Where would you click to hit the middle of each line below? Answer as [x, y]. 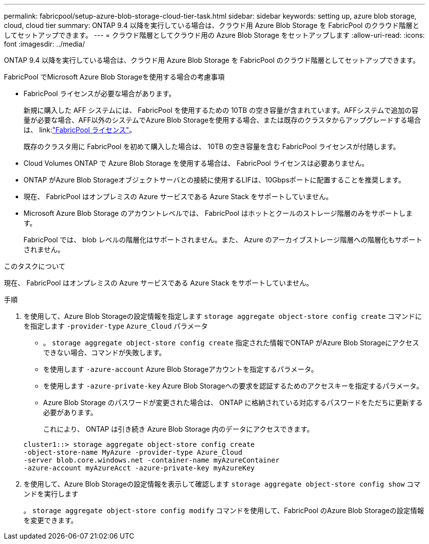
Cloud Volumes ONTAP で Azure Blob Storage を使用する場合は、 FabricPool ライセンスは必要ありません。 [196, 163]
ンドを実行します [51, 494]
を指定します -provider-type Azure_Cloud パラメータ [116, 326]
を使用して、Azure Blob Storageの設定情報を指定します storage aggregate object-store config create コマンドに [223, 316]
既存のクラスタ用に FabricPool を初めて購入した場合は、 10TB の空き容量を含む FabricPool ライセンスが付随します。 [212, 146]
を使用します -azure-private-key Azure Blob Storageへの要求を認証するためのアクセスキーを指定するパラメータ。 [233, 386]
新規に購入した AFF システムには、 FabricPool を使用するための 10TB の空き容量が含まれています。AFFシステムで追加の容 [221, 110]
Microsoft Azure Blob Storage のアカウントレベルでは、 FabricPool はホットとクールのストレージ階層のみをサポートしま [218, 213]
